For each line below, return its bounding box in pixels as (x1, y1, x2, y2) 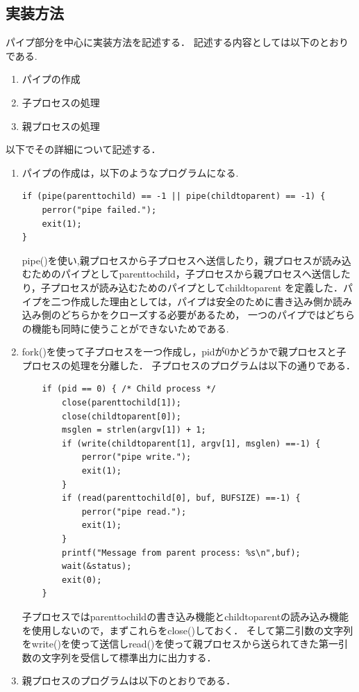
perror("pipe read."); (81, 506, 187, 517)
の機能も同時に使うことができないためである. (22, 321, 229, 335)
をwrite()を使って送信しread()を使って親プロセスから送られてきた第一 (22, 636, 338, 651)
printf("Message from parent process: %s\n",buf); (62, 547, 301, 558)
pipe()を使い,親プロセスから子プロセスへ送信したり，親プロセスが (22, 252, 322, 267)
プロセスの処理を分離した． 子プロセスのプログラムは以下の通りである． (22, 357, 356, 372)
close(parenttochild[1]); (62, 398, 181, 408)
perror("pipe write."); (81, 452, 192, 462)
